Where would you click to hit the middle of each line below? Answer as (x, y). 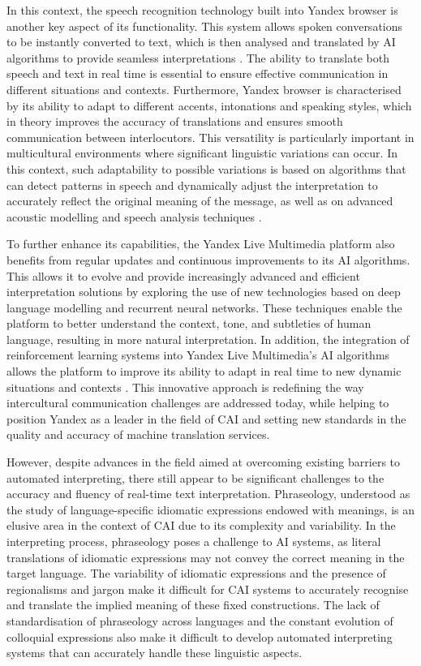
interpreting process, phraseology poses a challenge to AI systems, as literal (194, 541)
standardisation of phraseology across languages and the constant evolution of (200, 620)
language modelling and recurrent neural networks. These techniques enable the (204, 307)
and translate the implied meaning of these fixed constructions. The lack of (193, 605)
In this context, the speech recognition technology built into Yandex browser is (202, 10)
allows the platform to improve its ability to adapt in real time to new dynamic (204, 371)
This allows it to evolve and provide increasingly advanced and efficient (183, 275)
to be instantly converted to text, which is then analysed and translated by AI (201, 42)
